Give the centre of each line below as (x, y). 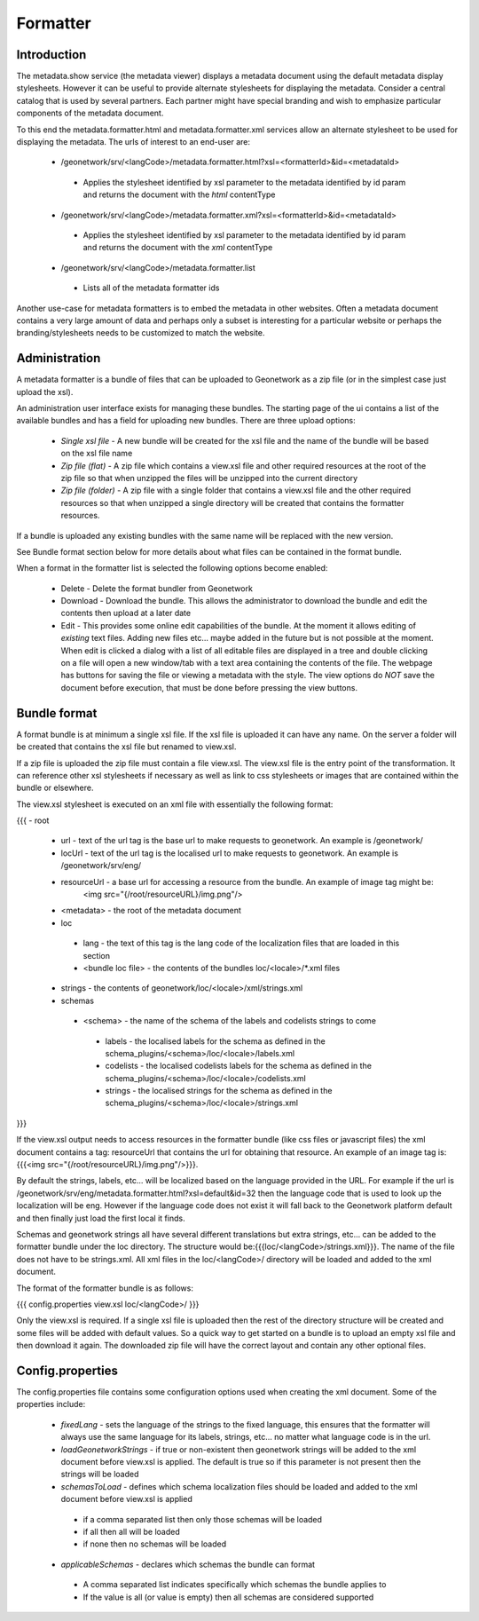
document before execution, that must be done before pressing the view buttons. (209, 687)
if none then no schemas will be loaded (154, 1544)
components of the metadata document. (90, 113)
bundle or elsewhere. (55, 788)
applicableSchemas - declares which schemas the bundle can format (188, 1564)
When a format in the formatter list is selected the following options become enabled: (172, 568)
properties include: (51, 1404)
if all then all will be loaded (132, 1531)
